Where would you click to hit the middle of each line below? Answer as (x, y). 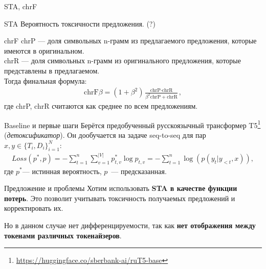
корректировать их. (34, 208)
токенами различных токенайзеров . (63, 235)
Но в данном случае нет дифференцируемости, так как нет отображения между (130, 225)
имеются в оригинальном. (44, 50)
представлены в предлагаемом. (52, 70)
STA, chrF (21, 6)
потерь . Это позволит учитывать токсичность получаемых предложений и (120, 198)
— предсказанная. (139, 171)
